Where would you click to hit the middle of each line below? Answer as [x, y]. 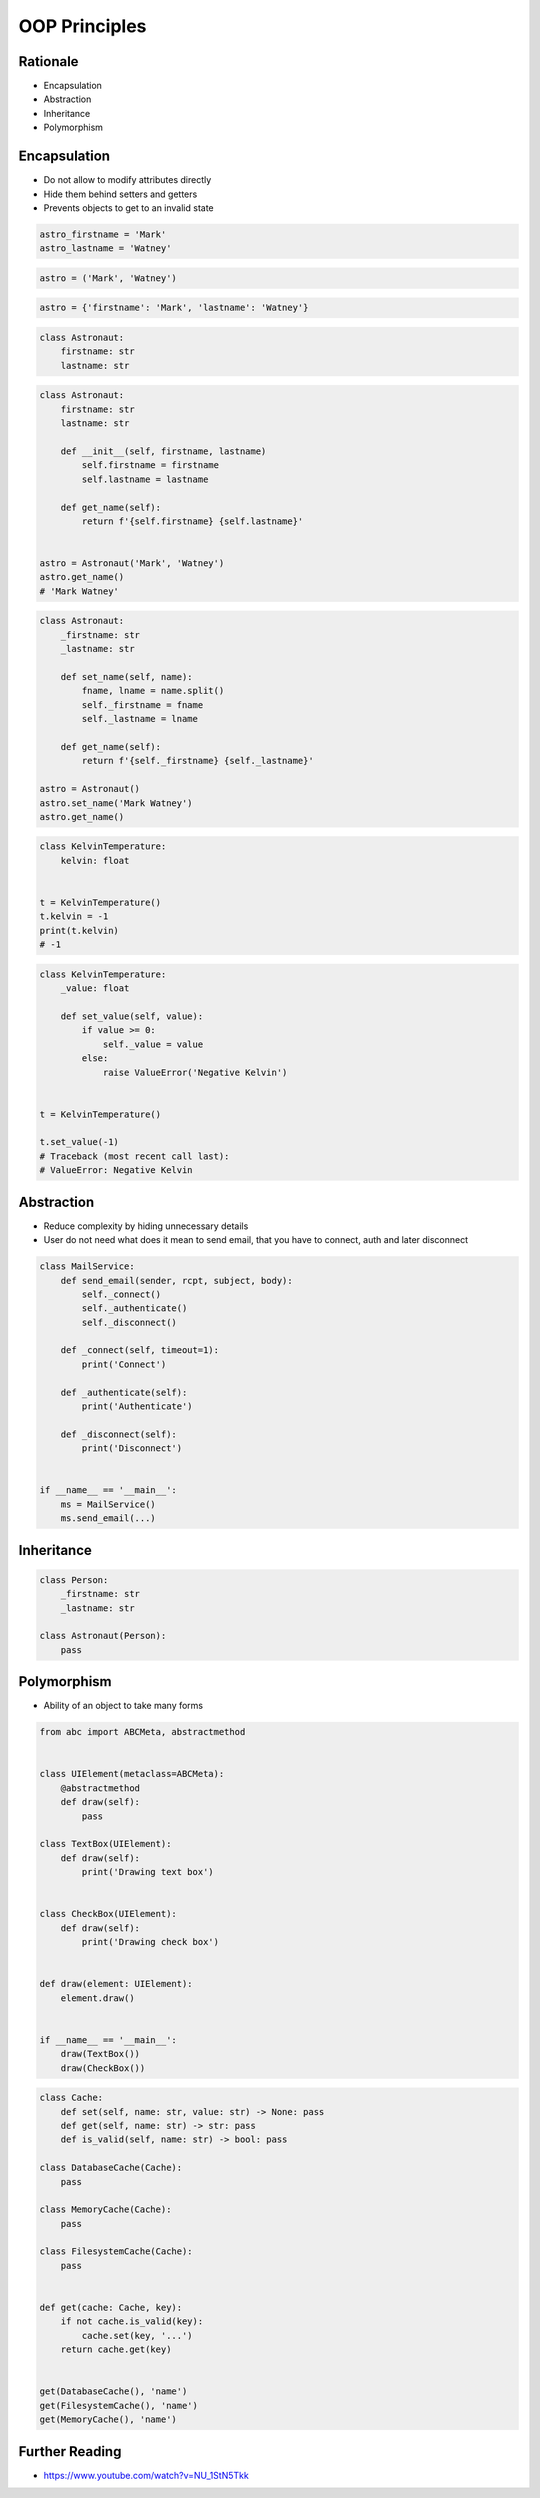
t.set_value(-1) [79, 1142]
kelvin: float [95, 860]
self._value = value [153, 1044]
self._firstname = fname [142, 704]
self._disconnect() [129, 1322]
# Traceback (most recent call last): [134, 1156]
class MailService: [87, 1266]
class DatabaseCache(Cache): [111, 2168]
